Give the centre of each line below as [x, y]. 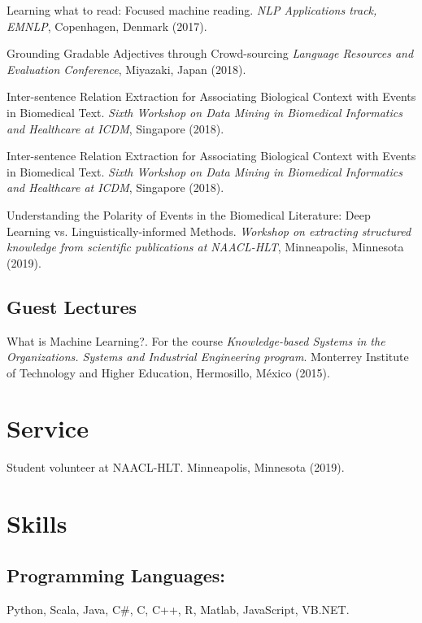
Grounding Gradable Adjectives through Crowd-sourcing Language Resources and [210, 53]
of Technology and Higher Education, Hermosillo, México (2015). [168, 372]
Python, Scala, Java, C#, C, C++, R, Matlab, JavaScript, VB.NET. [178, 609]
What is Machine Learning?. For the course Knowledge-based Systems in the [196, 340]
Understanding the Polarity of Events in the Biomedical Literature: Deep [189, 214]
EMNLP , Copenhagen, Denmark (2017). [107, 26]
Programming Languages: [116, 575]
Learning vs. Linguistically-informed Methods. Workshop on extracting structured [209, 231]
